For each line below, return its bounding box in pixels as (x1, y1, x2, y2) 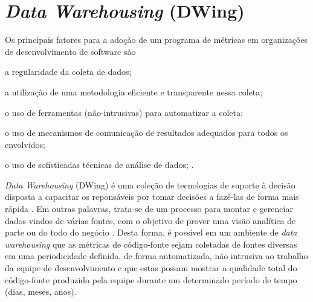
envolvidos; (5, 138, 45, 150)
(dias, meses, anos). (5, 285, 77, 298)
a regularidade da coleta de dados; (5, 65, 132, 78)
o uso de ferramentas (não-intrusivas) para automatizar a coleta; (5, 106, 244, 118)
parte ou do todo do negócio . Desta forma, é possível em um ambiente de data (5, 226, 297, 239)
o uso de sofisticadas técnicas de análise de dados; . (5, 158, 194, 171)
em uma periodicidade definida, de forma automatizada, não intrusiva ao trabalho (5, 249, 308, 262)
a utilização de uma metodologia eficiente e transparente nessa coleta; (5, 85, 263, 98)
